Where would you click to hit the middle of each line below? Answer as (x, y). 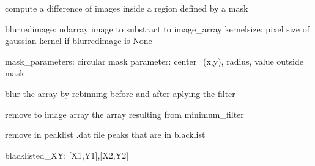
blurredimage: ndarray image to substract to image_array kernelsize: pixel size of (157, 28)
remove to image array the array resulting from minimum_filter (124, 114)
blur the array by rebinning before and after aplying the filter (120, 93)
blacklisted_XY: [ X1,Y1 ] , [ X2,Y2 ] (67, 155)
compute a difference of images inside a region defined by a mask (127, 8)
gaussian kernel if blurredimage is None (79, 41)
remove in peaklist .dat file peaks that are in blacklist (105, 135)
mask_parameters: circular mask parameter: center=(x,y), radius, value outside (154, 61)
